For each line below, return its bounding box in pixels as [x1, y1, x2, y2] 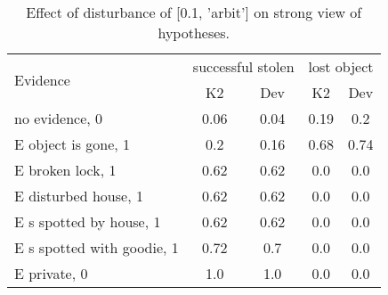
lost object [308, 56, 374, 77]
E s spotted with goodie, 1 [14, 237, 179, 258]
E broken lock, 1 [14, 160, 117, 180]
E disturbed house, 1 [14, 185, 143, 206]
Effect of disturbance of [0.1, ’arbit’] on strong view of [26, 2, 362, 22]
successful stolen [192, 56, 295, 77]
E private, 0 [14, 263, 88, 283]
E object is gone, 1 [14, 134, 131, 154]
